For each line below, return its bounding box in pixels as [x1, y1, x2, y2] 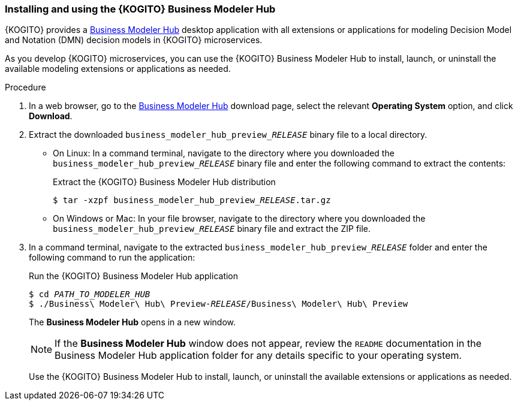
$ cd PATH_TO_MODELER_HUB [29, 289, 150, 300]
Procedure [5, 82, 46, 93]
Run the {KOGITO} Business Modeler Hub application [29, 271, 239, 282]
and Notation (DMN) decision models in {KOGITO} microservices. [5, 35, 263, 46]
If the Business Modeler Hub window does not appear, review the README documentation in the [55, 337, 481, 350]
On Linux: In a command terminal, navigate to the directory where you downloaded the [53, 148, 394, 159]
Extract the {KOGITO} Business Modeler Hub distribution [53, 177, 276, 188]
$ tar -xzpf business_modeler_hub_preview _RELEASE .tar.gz [53, 195, 331, 205]
